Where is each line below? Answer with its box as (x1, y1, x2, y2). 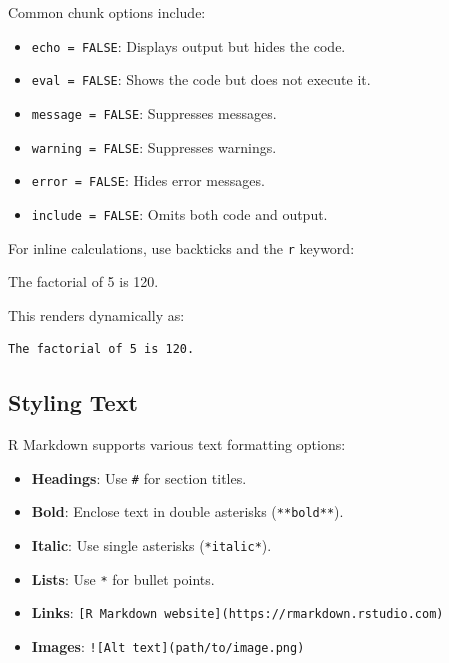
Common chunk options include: (8, 2, 206, 22)
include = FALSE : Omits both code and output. (31, 203, 328, 224)
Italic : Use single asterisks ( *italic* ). (31, 535, 272, 556)
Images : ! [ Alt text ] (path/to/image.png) (31, 636, 305, 657)
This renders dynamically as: (8, 304, 185, 325)
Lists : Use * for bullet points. (31, 568, 215, 589)
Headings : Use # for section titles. (31, 467, 247, 488)
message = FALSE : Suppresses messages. (31, 102, 277, 123)
